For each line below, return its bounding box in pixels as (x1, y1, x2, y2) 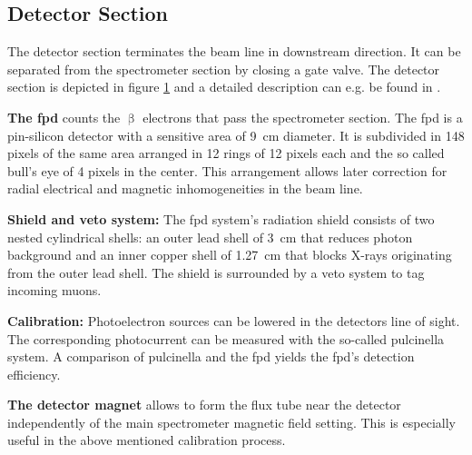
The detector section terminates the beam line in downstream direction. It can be (7, 42, 461, 61)
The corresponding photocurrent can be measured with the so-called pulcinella (7, 329, 445, 348)
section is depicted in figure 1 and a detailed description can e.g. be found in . (7, 77, 441, 96)
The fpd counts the (7, 107, 121, 126)
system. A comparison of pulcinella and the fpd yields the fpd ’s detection (7, 347, 415, 366)
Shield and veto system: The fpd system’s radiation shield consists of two (7, 209, 435, 228)
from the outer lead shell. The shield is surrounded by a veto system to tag (7, 262, 425, 282)
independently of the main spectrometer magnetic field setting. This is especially (7, 412, 456, 431)
